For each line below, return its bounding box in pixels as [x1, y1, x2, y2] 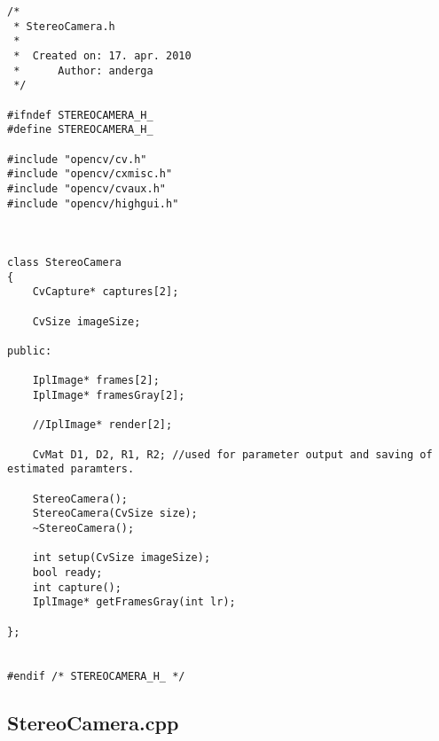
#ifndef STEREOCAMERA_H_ [7, 108, 153, 121]
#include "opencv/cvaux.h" [7, 182, 166, 195]
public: [7, 345, 52, 358]
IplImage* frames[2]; [32, 374, 160, 387]
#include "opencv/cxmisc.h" [7, 168, 173, 181]
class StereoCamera [7, 256, 122, 269]
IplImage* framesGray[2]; [32, 389, 185, 402]
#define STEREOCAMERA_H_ [7, 123, 153, 136]
